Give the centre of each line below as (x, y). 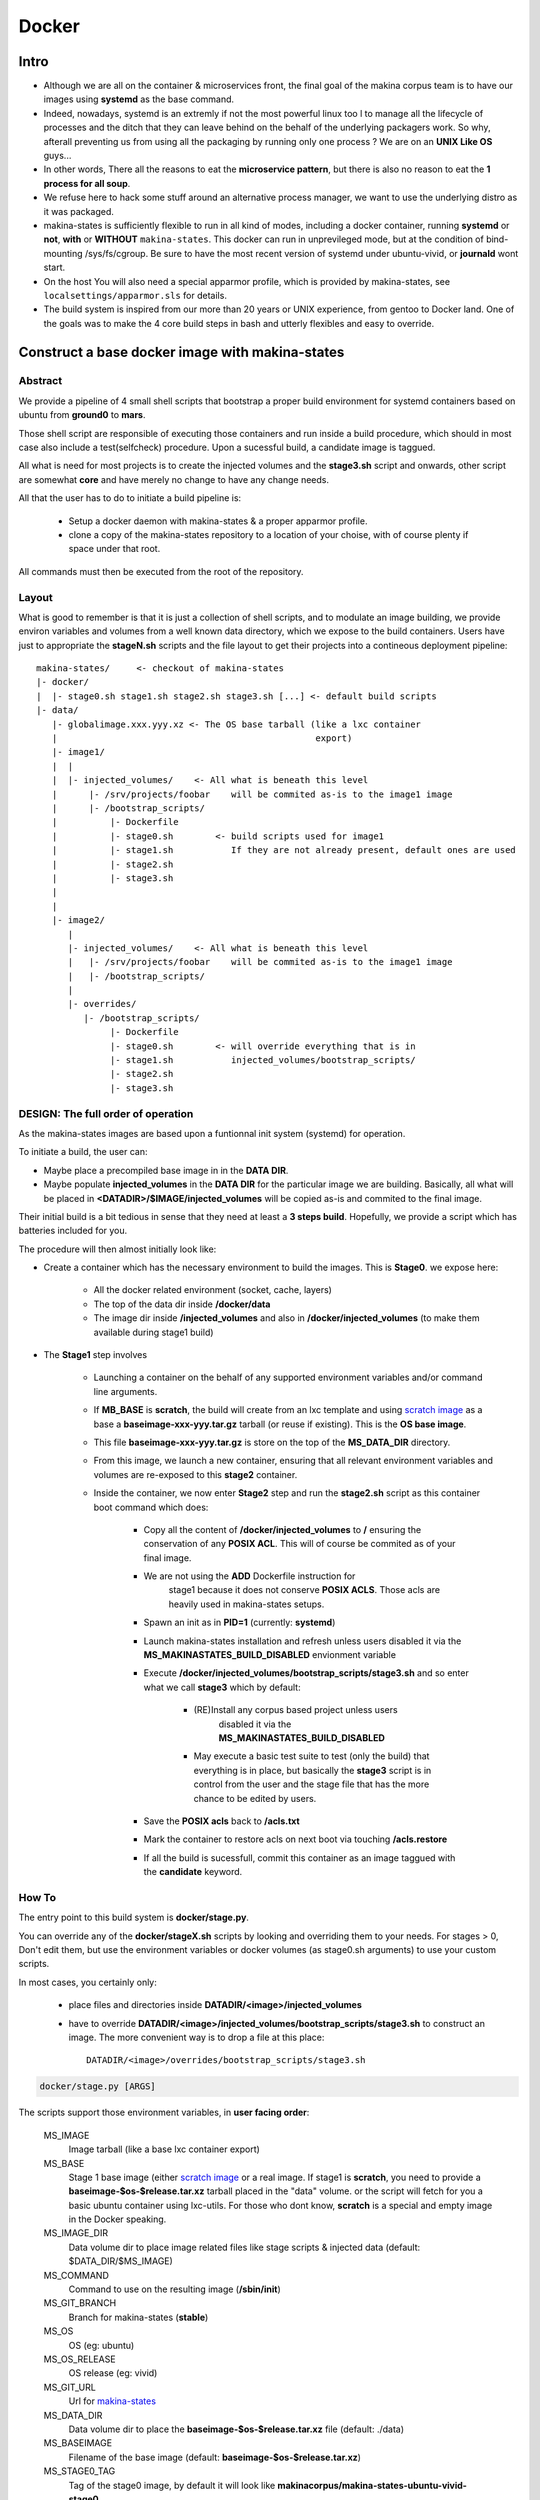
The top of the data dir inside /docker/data (182, 1304)
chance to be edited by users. (255, 1798)
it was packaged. (79, 211)
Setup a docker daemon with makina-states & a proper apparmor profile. (218, 521)
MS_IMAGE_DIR (76, 2233)
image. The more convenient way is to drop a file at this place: (196, 2037)
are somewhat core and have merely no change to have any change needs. (174, 479)
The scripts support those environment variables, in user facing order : (164, 2112)
